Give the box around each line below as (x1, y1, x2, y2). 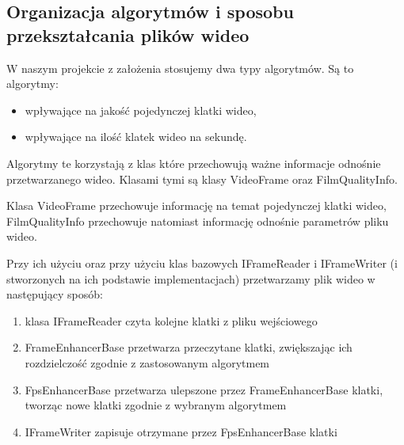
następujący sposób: (6, 286, 103, 302)
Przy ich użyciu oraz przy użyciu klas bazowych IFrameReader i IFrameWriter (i (6, 254, 398, 271)
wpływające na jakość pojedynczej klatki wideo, (25, 101, 257, 118)
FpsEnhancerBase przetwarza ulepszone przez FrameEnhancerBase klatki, (25, 381, 383, 397)
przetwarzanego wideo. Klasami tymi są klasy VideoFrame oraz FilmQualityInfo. (6, 170, 398, 187)
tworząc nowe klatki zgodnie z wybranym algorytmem (25, 397, 287, 413)
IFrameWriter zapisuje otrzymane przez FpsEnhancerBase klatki (25, 423, 337, 439)
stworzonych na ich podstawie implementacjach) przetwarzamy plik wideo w (6, 270, 375, 287)
